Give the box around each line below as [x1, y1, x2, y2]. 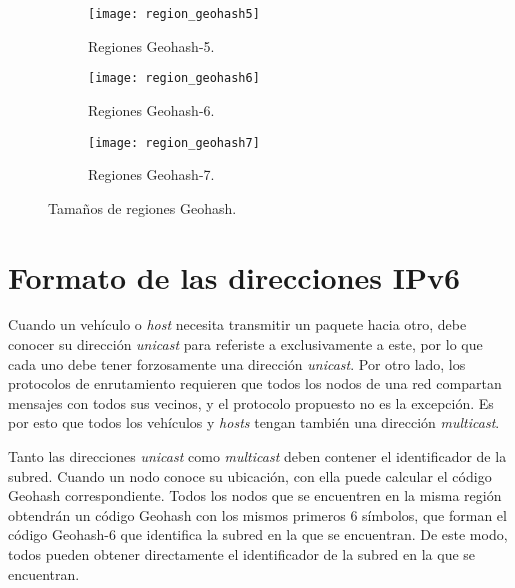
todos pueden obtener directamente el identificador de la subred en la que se [8, 544, 476, 564]
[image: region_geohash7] [88, 135, 260, 150]
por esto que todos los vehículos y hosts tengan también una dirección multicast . [8, 412, 500, 433]
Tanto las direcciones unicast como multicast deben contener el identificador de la [8, 446, 507, 467]
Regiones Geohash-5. [88, 35, 215, 56]
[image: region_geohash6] [88, 71, 260, 86]
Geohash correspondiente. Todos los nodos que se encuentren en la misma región [8, 485, 502, 506]
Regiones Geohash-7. [88, 164, 215, 185]
